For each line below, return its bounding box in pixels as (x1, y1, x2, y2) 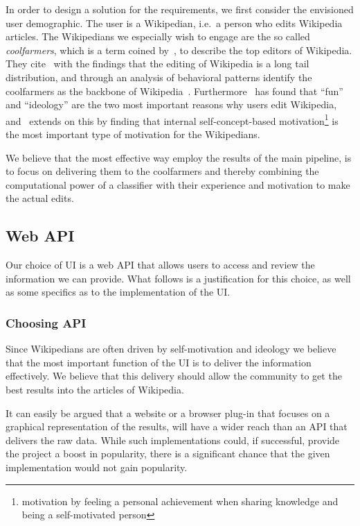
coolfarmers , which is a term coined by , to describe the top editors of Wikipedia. (6, 42, 352, 57)
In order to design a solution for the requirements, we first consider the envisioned (6, 2, 354, 16)
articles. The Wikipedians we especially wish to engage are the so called (6, 29, 310, 44)
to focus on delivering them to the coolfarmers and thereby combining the (6, 164, 319, 178)
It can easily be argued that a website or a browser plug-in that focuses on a (6, 405, 330, 420)
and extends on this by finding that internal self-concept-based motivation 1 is (6, 111, 339, 128)
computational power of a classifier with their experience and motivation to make (6, 177, 350, 192)
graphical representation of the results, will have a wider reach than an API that (6, 419, 348, 434)
